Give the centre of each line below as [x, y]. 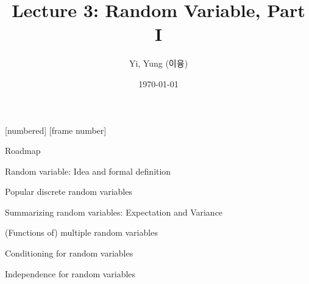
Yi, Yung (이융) [158, 63]
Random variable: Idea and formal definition [88, 171]
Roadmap [23, 151]
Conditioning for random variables [69, 253]
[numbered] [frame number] [56, 130]
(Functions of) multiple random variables [81, 232]
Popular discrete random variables [69, 191]
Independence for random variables [70, 273]
